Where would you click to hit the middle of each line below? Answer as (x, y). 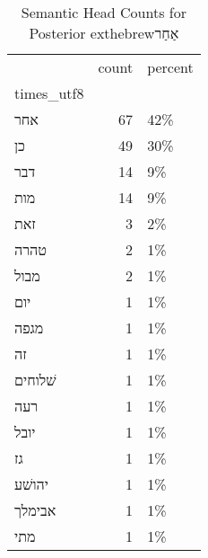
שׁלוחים (35, 380)
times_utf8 (49, 93)
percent (170, 67)
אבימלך (35, 510)
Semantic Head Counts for (104, 12)
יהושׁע (31, 484)
